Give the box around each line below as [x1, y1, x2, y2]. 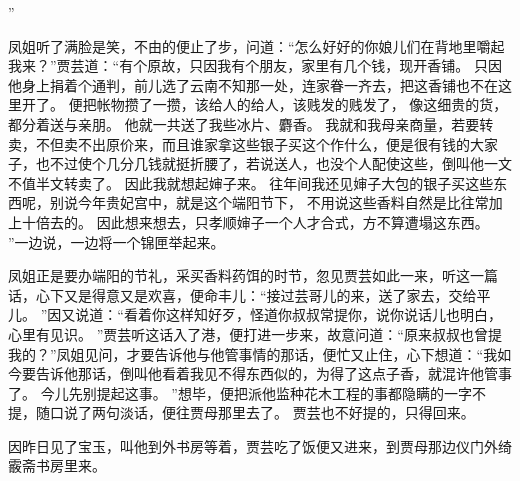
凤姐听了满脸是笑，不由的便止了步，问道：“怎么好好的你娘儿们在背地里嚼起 [8, 35, 505, 56]
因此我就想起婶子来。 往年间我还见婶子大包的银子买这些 [124, 172, 494, 193]
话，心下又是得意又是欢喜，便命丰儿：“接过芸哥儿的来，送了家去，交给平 [8, 284, 491, 305]
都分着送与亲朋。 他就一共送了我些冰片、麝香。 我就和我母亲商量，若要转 [8, 113, 494, 134]
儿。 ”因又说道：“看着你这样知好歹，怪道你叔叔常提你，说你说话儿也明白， [8, 304, 502, 325]
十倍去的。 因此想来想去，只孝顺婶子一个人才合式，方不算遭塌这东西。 [21, 211, 489, 232]
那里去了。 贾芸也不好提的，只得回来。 [217, 402, 475, 423]
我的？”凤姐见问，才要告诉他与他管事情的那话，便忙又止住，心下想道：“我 [8, 343, 498, 364]
